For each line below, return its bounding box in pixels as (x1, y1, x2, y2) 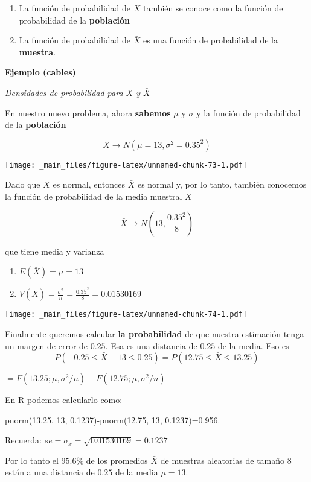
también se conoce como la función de (143, 2, 283, 14)
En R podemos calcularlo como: (5, 393, 123, 406)
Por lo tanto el (5, 454, 59, 466)
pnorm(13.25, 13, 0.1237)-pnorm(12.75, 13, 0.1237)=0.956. (5, 413, 220, 426)
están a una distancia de (5, 466, 95, 478)
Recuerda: (5, 434, 42, 446)
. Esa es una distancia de (105, 339, 197, 352)
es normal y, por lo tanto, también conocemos (137, 178, 307, 191)
